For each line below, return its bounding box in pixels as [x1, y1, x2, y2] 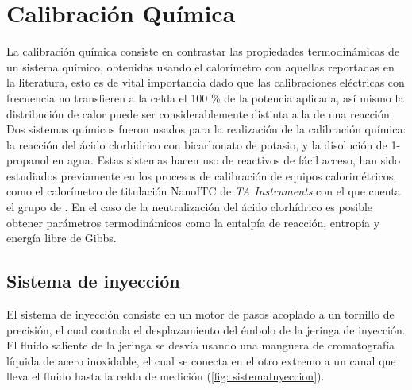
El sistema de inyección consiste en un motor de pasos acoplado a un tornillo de [6, 306, 395, 322]
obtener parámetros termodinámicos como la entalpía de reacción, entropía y [6, 214, 380, 230]
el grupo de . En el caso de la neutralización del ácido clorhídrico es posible [6, 199, 373, 215]
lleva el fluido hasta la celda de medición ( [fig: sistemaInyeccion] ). [6, 368, 325, 384]
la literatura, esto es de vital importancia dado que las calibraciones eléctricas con [6, 74, 405, 91]
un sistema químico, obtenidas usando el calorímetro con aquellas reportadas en [6, 58, 395, 75]
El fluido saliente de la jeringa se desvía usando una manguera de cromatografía [6, 337, 395, 353]
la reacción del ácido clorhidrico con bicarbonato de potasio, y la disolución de [6, 136, 387, 153]
